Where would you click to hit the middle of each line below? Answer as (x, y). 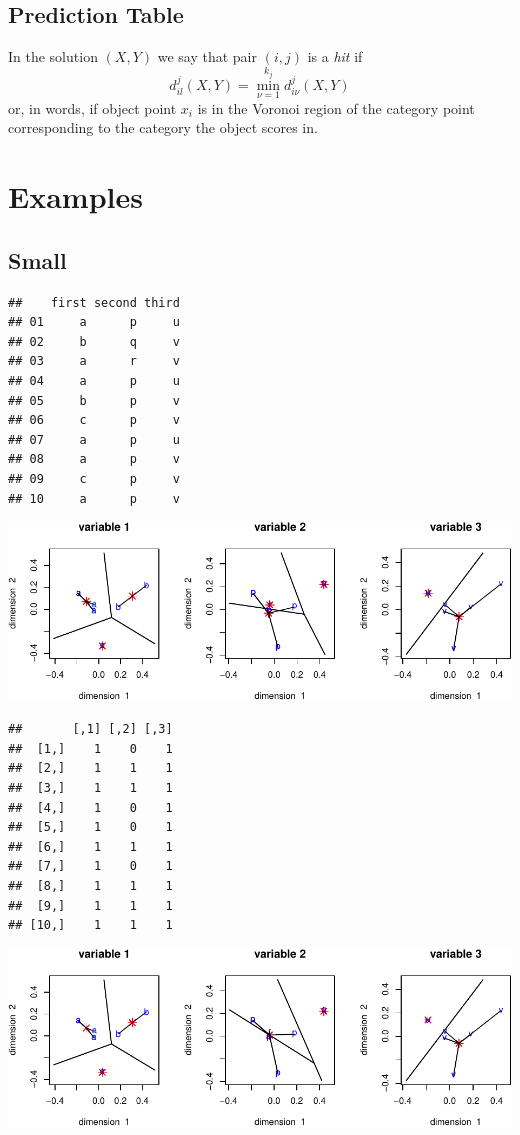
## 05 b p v (94, 400)
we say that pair (207, 56)
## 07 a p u (94, 439)
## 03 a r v (94, 361)
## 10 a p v (94, 498)
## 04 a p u (94, 381)
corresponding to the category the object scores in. (163, 127)
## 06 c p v (94, 420)
